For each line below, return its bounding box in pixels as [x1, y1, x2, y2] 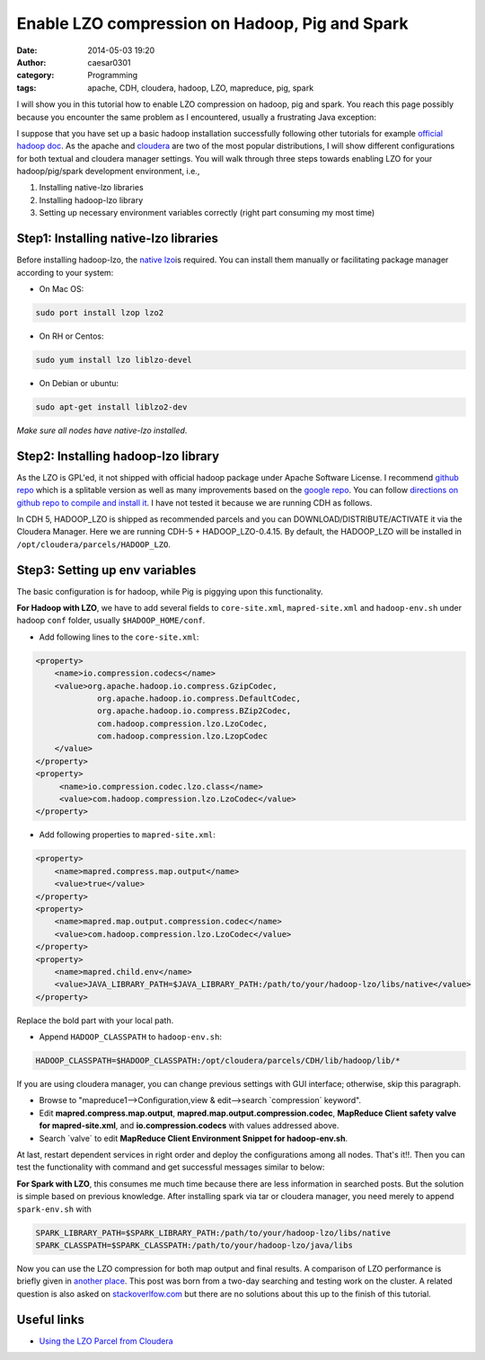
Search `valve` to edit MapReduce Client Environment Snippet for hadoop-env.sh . [39, 1133, 348, 1144]
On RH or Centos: [39, 331, 104, 341]
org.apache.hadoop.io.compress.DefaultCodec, [97, 693, 301, 703]
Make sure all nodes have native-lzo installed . [16, 425, 188, 436]
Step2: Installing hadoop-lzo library [16, 448, 220, 464]
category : [16, 70, 55, 81]
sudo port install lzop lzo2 [35, 307, 164, 318]
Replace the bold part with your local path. [16, 1015, 174, 1026]
